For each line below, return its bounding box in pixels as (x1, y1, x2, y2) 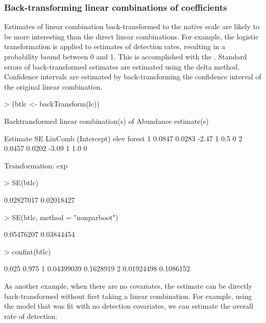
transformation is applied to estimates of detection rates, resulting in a (4, 41, 226, 52)
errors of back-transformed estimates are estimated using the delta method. (4, 61, 240, 72)
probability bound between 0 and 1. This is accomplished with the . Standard (4, 51, 247, 61)
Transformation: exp (4, 160, 68, 170)
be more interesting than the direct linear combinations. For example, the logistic (4, 31, 259, 41)
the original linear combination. (4, 81, 103, 92)
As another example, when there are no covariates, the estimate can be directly (4, 280, 252, 291)
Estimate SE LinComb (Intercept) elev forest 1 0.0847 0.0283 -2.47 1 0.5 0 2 (4, 133, 243, 143)
